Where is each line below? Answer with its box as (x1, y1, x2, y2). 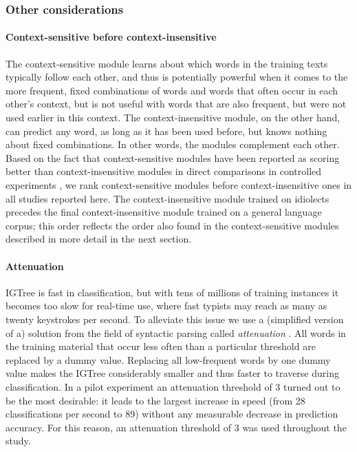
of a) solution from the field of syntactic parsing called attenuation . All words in (6, 325, 346, 340)
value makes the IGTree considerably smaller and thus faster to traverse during (6, 366, 339, 380)
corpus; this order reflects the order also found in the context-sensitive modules (6, 218, 339, 232)
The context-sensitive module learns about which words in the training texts (6, 56, 328, 70)
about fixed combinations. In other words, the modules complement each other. (6, 137, 340, 152)
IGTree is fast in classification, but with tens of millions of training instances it (6, 285, 339, 299)
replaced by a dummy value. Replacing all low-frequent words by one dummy (6, 352, 331, 367)
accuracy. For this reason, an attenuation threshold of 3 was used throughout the (6, 420, 347, 434)
